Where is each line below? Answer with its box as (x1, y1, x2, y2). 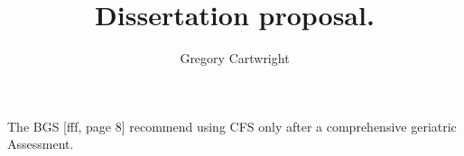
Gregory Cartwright (180, 49, 290, 68)
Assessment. (7, 134, 74, 153)
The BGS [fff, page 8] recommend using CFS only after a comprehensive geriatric (7, 116, 457, 135)
